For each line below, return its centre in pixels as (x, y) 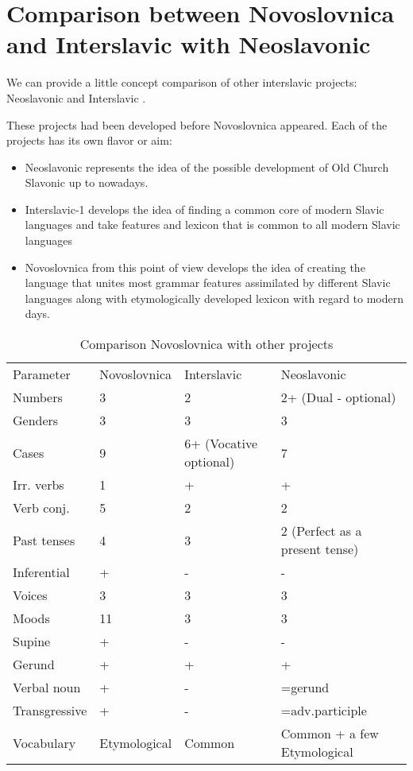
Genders (36, 420)
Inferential (41, 572)
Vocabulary (44, 742)
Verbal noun (47, 688)
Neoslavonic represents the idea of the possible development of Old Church (207, 167)
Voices (30, 595)
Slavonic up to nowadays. (87, 182)
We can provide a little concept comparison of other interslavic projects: (182, 82)
